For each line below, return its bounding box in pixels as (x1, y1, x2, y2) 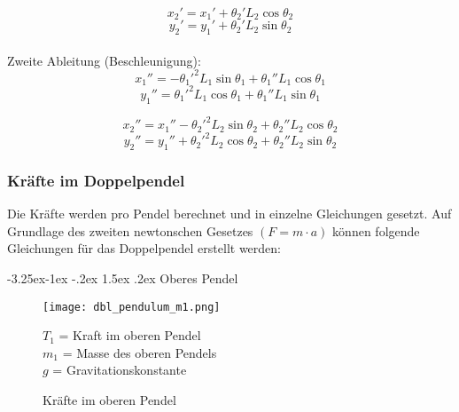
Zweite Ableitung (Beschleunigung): (7, 51, 201, 69)
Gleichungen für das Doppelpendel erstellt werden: (7, 239, 281, 257)
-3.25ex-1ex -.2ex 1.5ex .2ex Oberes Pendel (7, 268, 238, 287)
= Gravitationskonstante (52, 360, 187, 379)
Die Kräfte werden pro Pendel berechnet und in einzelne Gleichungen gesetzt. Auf (7, 204, 452, 223)
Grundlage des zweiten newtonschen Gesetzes (7, 221, 253, 240)
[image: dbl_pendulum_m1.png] (43, 300, 221, 313)
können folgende (332, 221, 420, 240)
